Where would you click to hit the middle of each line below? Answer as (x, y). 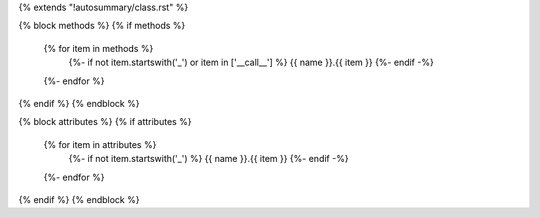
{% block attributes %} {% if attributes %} (105, 122)
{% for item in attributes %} (100, 144)
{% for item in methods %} (98, 48)
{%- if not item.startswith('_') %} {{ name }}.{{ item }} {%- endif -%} (208, 159)
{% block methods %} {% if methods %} (102, 26)
